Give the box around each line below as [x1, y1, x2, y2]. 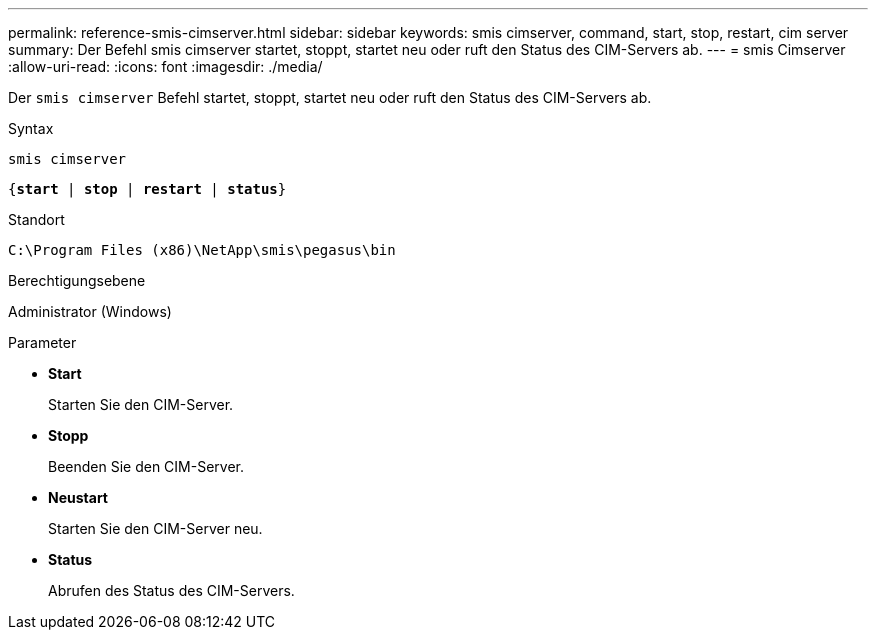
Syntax [8, 120, 54, 137]
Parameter [8, 334, 77, 351]
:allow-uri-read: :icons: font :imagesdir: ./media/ [8, 58, 323, 75]
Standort [8, 211, 65, 228]
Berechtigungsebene [8, 272, 146, 289]
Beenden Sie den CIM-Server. [48, 458, 245, 475]
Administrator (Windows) [8, 303, 172, 320]
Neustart [48, 489, 108, 506]
